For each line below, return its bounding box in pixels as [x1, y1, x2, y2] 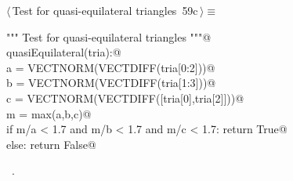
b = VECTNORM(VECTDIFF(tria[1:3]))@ [6, 74, 216, 91]
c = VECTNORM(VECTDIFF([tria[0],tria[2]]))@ [6, 89, 244, 106]
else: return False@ [6, 136, 96, 152]
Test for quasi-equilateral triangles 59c [12, 2, 198, 18]
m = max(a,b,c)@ [6, 105, 92, 121]
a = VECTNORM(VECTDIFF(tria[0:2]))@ [6, 59, 215, 75]
